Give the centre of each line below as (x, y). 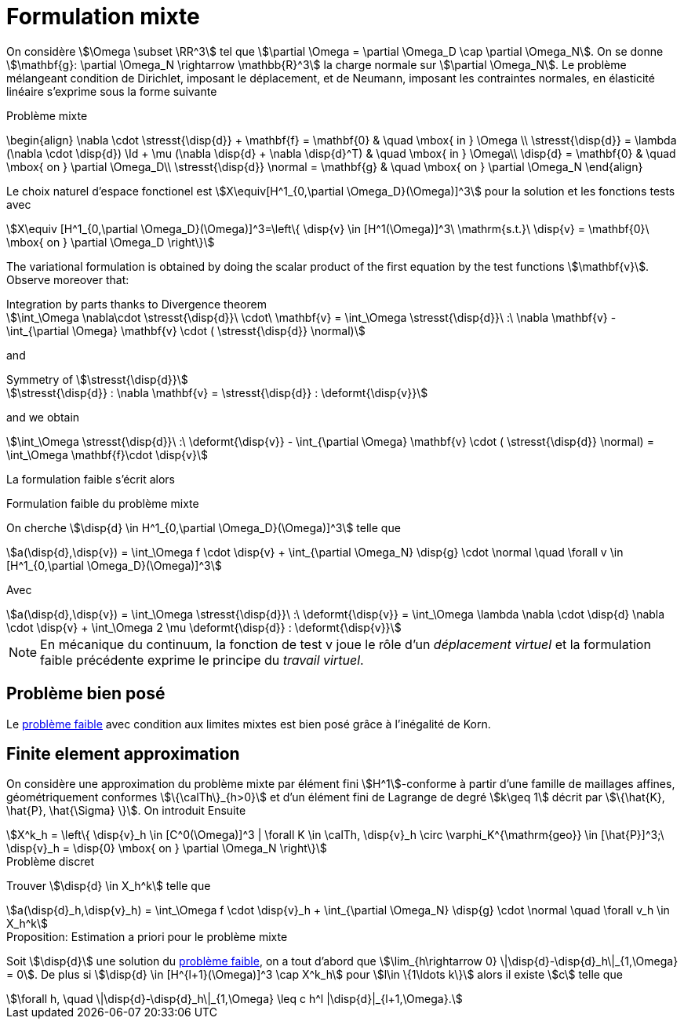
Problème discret (50, 862)
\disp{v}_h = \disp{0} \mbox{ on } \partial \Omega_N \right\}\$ (167, 848)
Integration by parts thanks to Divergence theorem (136, 304)
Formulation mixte (103, 16)
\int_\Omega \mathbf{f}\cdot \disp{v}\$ (107, 454)
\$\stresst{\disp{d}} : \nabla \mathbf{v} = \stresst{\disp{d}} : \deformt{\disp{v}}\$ (217, 392)
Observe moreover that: (68, 279)
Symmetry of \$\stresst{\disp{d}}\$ (97, 379)
